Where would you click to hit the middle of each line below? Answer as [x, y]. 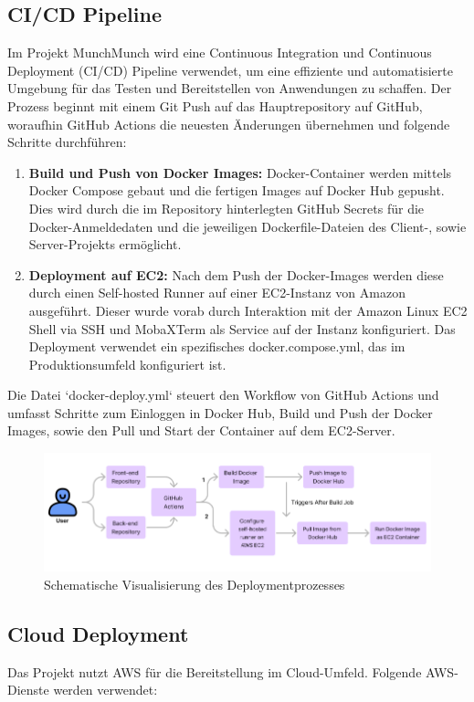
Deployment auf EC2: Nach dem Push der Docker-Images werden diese [236, 274]
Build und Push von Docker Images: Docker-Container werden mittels [240, 172]
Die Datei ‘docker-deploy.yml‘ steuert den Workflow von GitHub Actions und [223, 395]
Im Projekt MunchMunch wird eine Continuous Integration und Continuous [220, 52]
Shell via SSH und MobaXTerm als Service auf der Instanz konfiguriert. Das [242, 328]
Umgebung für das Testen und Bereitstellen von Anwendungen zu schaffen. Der [230, 88]
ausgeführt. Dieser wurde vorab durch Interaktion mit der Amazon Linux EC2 [248, 310]
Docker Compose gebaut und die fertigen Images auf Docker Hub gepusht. [237, 190]
